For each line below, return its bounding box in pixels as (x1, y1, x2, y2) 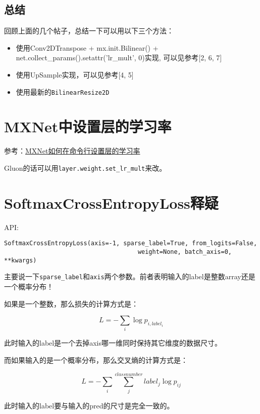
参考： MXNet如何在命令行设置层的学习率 (4, 145, 140, 156)
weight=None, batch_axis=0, (137, 248, 232, 255)
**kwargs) (4, 256, 37, 264)
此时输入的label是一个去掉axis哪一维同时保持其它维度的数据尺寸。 (4, 337, 222, 348)
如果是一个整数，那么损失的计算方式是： (4, 298, 138, 309)
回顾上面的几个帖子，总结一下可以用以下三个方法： (4, 25, 174, 36)
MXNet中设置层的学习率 (4, 116, 172, 137)
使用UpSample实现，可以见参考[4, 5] (16, 69, 134, 80)
